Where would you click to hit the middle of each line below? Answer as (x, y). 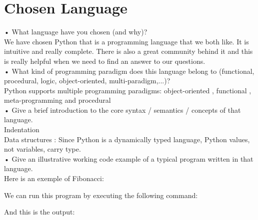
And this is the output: (39, 212)
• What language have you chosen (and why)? (76, 32)
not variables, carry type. (42, 149)
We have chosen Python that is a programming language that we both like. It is (126, 41)
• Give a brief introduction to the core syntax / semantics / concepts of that (122, 110)
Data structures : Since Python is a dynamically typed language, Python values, (127, 139)
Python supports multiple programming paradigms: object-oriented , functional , (128, 90)
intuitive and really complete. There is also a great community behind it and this (128, 51)
